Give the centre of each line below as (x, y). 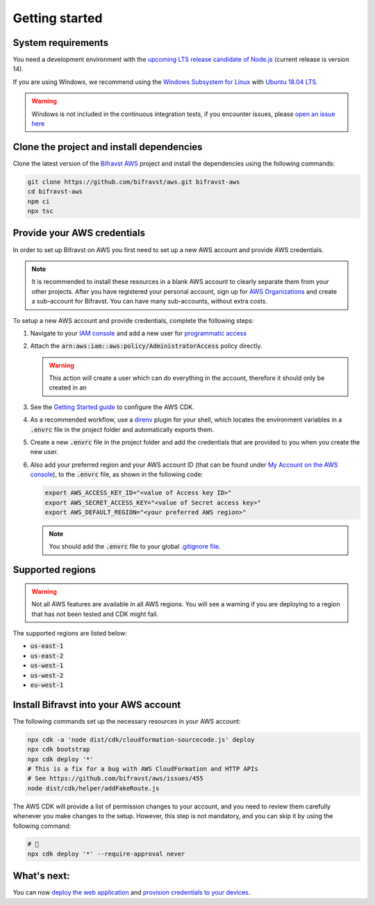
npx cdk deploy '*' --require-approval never (106, 854)
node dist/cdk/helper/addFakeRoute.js (93, 788)
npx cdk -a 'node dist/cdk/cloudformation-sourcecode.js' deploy (141, 739)
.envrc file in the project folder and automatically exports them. (122, 429)
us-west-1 (47, 666)
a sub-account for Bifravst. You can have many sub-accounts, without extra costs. (149, 301)
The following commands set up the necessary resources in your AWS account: (127, 721)
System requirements (61, 43)
